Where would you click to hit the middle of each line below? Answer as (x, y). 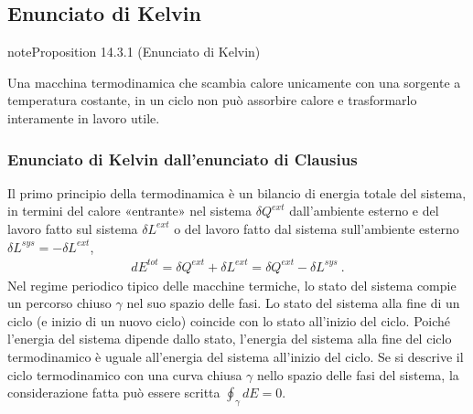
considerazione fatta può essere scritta (114, 393)
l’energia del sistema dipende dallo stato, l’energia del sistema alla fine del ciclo (230, 339)
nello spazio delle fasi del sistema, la (358, 374)
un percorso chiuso (59, 303)
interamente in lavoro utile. (84, 117)
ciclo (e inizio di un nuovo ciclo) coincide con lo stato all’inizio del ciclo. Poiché (229, 320)
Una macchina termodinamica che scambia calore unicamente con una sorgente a (234, 82)
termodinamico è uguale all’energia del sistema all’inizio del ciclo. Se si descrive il (236, 357)
